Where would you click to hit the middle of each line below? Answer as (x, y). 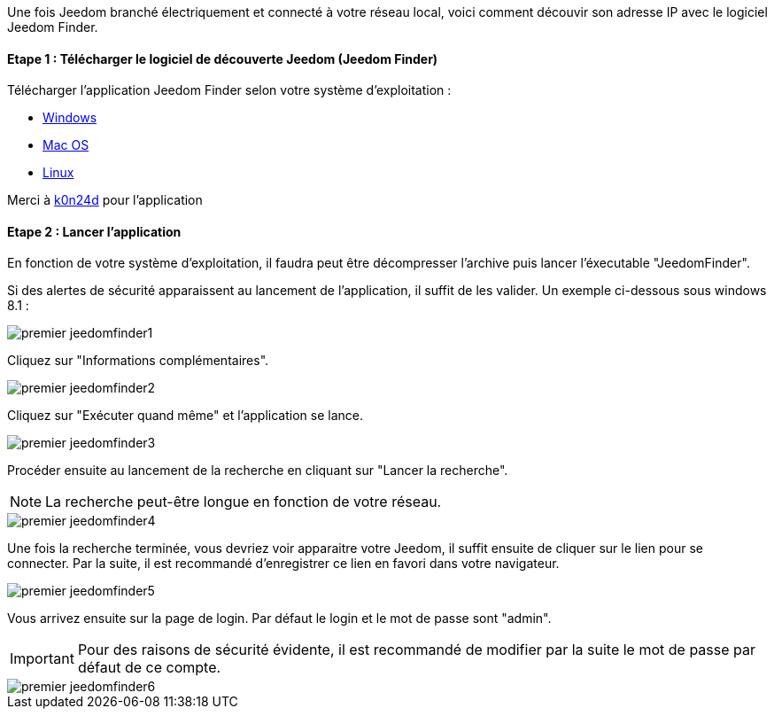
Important (42, 659)
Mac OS (66, 145)
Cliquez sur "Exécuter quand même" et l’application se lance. (185, 416)
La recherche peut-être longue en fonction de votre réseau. (244, 502)
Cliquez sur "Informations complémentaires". (138, 361)
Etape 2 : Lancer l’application (94, 231)
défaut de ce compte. (149, 668)
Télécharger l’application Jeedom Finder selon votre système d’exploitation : (229, 90)
